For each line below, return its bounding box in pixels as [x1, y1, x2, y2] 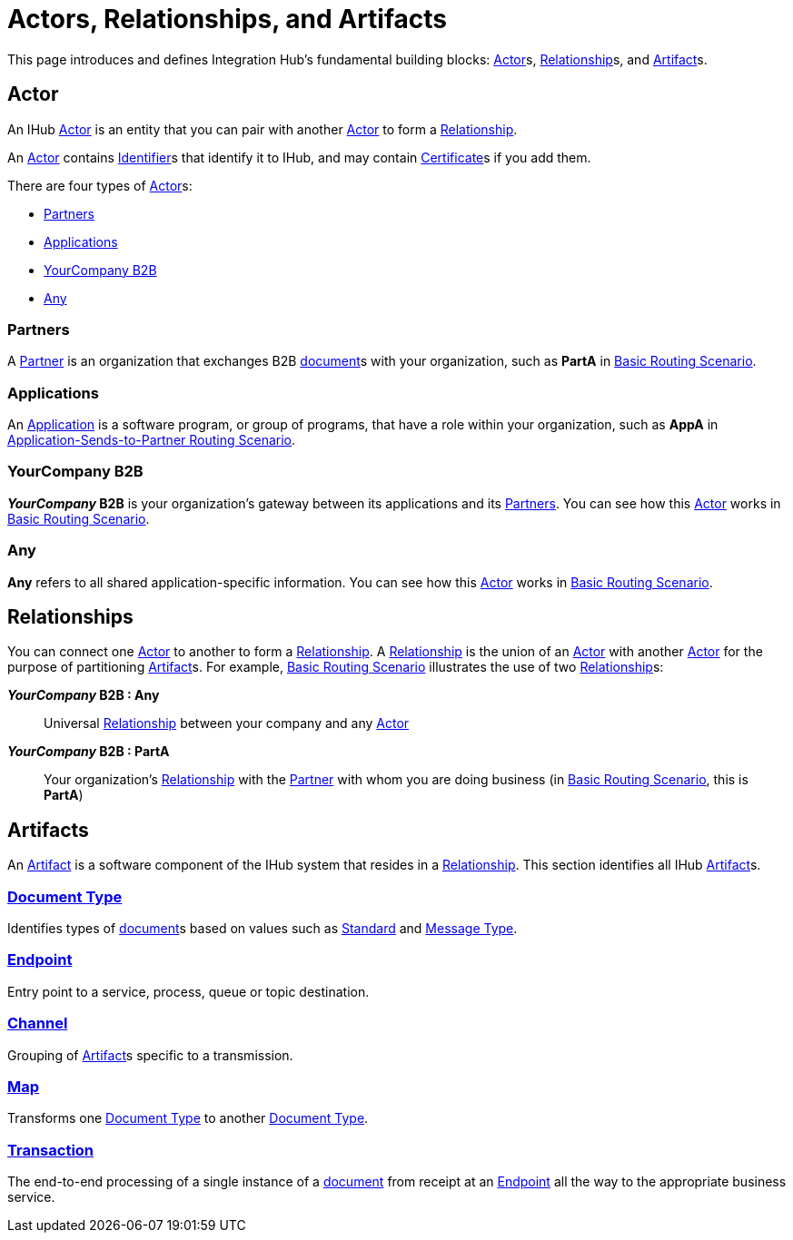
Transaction [7, 1140, 94, 1159]
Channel [7, 1014, 68, 1033]
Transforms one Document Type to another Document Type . [7, 1110, 369, 1127]
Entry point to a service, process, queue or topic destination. [7, 983, 370, 999]
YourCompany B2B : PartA [7, 743, 170, 760]
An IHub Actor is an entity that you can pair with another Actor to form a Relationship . [7, 121, 518, 137]
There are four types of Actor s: [7, 177, 193, 193]
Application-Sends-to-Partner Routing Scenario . [7, 432, 296, 448]
